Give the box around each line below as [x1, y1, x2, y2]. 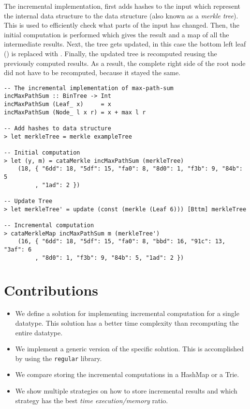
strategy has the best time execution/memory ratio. [15, 395, 168, 405]
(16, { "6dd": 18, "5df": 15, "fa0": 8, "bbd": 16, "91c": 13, [17, 238, 226, 245]
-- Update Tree [4, 197, 53, 204]
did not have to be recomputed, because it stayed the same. [4, 67, 181, 78]
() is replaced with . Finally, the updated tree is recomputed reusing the [4, 48, 217, 58]
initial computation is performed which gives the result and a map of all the [4, 29, 229, 39]
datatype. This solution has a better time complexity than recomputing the [15, 317, 239, 328]
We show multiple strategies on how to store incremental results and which [15, 385, 237, 395]
